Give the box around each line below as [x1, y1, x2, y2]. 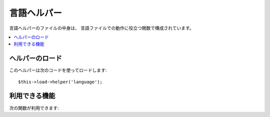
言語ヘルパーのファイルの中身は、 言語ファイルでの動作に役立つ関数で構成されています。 [9, 25, 194, 31]
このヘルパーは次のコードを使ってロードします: [9, 67, 107, 73]
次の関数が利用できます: [9, 105, 59, 111]
